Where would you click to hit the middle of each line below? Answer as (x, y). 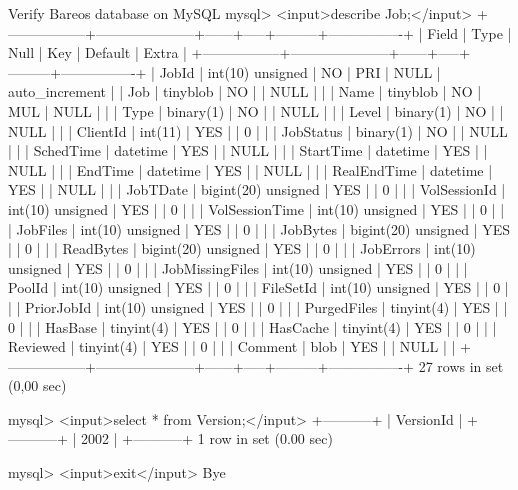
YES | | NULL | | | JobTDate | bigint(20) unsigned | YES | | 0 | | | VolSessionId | (257, 189)
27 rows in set (461, 365)
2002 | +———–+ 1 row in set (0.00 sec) (207, 438)
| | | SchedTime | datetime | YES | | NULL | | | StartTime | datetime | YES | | (248, 150)
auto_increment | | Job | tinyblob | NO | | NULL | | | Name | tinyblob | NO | (245, 91)
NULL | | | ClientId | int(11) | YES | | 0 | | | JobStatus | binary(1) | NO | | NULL (258, 130)
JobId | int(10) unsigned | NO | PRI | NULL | (300, 71)
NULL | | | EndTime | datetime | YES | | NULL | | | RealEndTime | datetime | (250, 169)
